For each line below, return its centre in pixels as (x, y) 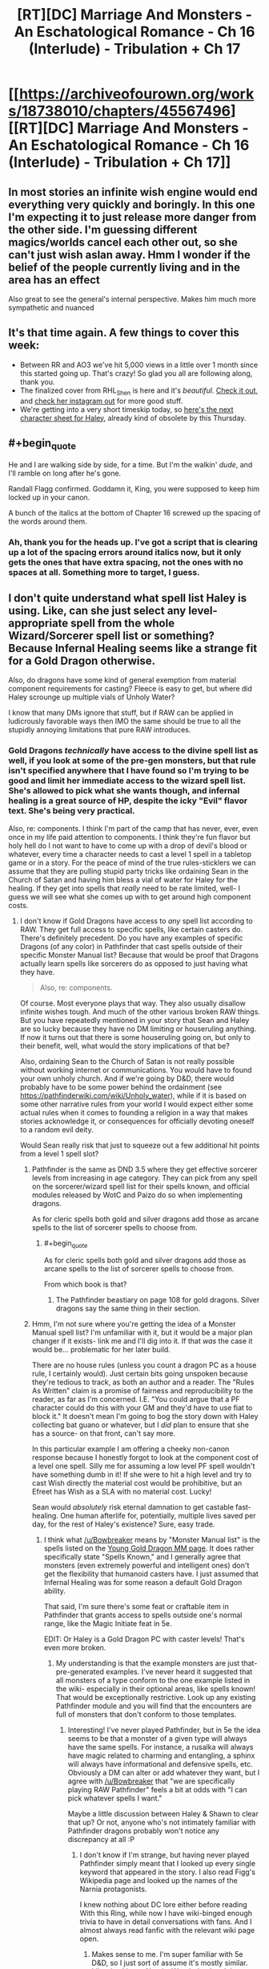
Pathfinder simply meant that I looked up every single (168, 1864)
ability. (55, 1591)
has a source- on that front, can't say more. (104, 1433)
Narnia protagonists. (113, 1890)
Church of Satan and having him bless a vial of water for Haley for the (123, 879)
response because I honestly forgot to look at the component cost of (145, 1457)
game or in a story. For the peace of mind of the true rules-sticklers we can (132, 862)
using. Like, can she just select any (97, 611)
